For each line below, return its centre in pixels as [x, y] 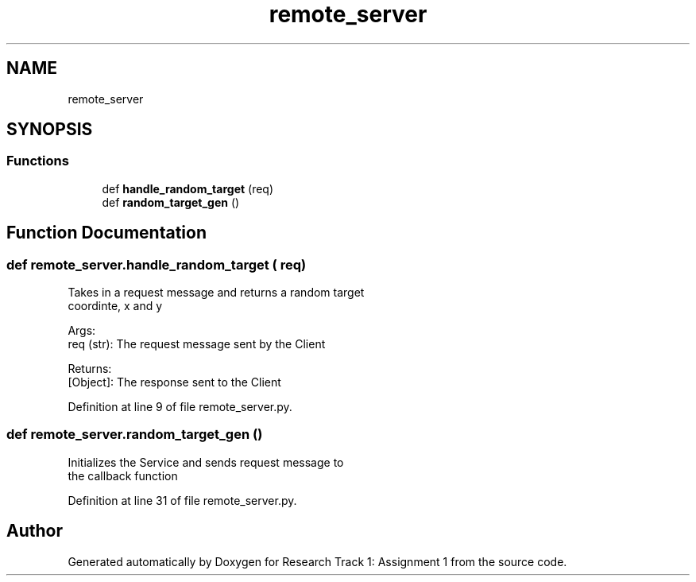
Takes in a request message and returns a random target [216, 293]
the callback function [123, 475]
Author [35, 531]
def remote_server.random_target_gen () [135, 435]
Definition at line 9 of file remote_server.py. [180, 407]
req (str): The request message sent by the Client [197, 344]
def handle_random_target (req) [188, 188]
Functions [38, 161]
